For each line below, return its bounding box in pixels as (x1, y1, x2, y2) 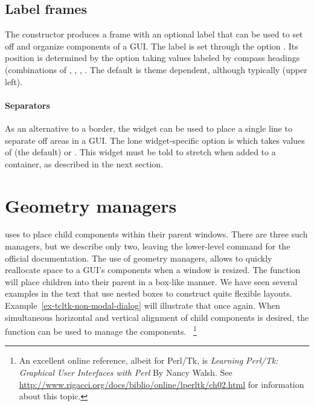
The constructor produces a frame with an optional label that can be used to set (5, 28, 303, 40)
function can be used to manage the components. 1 (5, 323, 197, 337)
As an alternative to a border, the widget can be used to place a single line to (5, 121, 292, 134)
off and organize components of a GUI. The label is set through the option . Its (5, 39, 298, 52)
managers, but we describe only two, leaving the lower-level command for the (5, 240, 290, 253)
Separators (5, 98, 50, 111)
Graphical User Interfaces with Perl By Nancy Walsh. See (19, 366, 232, 379)
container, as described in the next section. (5, 157, 164, 170)
